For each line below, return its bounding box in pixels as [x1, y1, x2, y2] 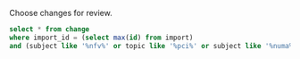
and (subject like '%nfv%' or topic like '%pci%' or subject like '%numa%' [9, 41, 297, 50]
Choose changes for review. [9, 8, 113, 18]
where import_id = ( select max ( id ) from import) [9, 33, 194, 42]
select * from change [9, 25, 90, 34]
